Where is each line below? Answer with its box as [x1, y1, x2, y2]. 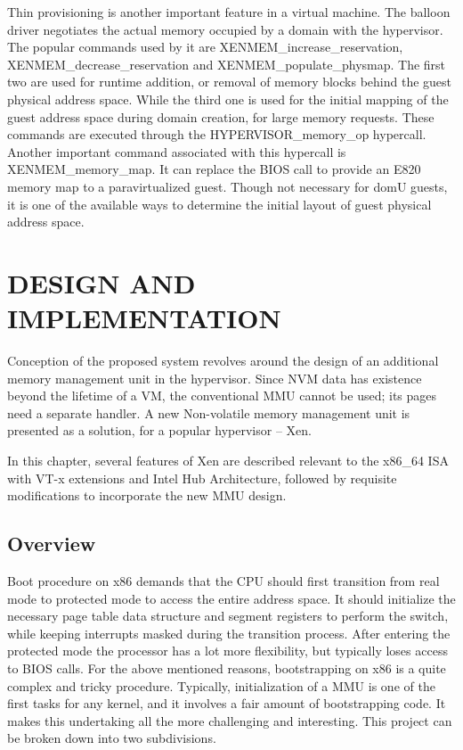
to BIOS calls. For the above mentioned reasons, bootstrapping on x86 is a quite [7, 658, 446, 677]
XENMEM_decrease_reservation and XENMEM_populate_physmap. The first [7, 54, 446, 73]
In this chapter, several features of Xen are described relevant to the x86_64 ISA [7, 451, 449, 469]
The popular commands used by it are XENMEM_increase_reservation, [7, 37, 403, 56]
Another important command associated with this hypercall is [7, 142, 346, 161]
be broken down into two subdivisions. [7, 729, 216, 747]
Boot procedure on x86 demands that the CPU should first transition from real [7, 571, 440, 589]
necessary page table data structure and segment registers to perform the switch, [7, 606, 449, 625]
